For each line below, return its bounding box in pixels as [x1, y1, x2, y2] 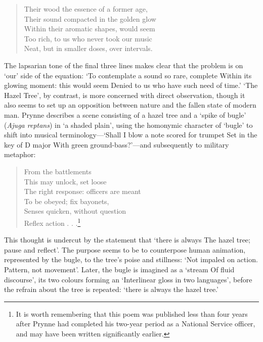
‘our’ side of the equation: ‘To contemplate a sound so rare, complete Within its [4, 70, 252, 80]
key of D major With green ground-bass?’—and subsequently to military [4, 139, 229, 150]
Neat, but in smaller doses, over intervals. [24, 43, 153, 54]
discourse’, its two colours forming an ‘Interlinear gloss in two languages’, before [4, 274, 252, 284]
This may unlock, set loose [24, 176, 107, 186]
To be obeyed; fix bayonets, [24, 196, 109, 206]
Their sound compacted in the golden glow [24, 13, 156, 24]
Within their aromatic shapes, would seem [24, 23, 155, 34]
